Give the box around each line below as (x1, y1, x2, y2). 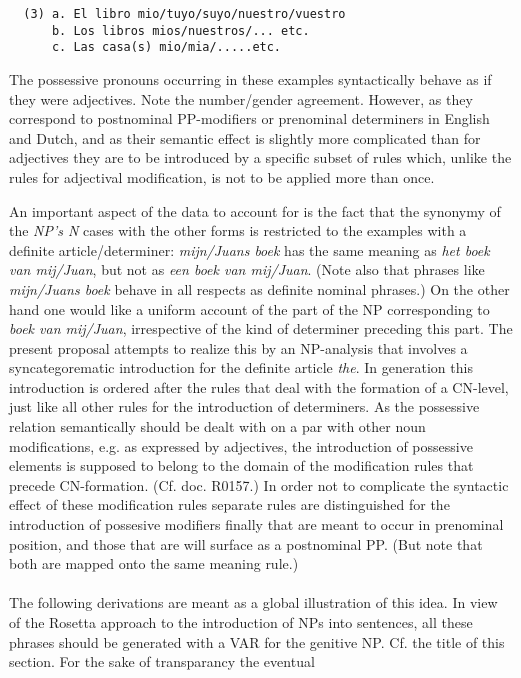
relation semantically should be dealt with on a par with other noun (9, 416, 426, 437)
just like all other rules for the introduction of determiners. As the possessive (9, 396, 480, 417)
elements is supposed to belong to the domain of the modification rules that (9, 455, 474, 476)
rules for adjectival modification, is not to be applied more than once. (9, 166, 435, 187)
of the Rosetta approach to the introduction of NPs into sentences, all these (9, 612, 473, 632)
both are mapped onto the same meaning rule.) (9, 553, 299, 574)
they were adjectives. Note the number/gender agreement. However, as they (9, 88, 473, 109)
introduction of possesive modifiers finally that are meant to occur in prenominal (9, 514, 504, 535)
